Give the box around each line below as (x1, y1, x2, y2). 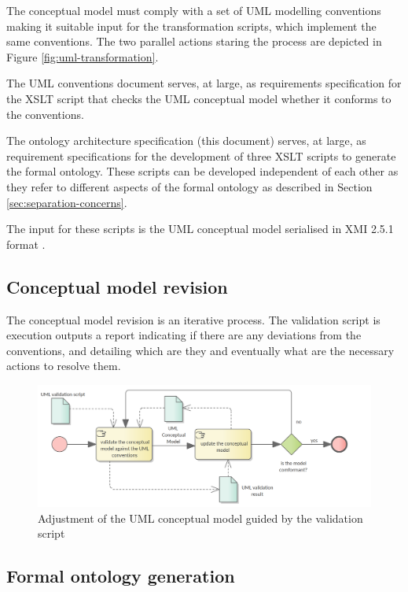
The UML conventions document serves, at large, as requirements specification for (6, 75, 402, 91)
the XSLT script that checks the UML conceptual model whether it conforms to (6, 90, 391, 106)
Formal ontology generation (6, 564, 235, 588)
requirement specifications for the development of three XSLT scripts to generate (6, 147, 396, 164)
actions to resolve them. (6, 357, 121, 374)
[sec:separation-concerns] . (6, 194, 127, 210)
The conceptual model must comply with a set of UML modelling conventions (6, 2, 381, 18)
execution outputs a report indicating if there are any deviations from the (6, 327, 362, 343)
